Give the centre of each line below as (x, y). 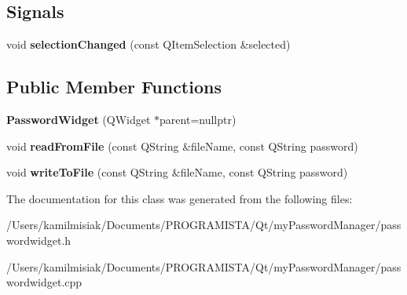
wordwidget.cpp (44, 282)
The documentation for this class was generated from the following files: (180, 198)
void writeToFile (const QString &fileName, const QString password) (177, 172)
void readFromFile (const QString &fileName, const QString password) (182, 146)
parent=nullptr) (198, 119)
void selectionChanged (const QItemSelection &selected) (148, 44)
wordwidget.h (39, 240)
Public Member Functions (114, 87)
